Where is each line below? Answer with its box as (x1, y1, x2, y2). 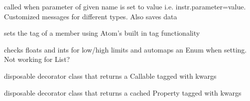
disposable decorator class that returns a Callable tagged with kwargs (4, 70, 217, 81)
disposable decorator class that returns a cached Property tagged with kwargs (4, 87, 242, 98)
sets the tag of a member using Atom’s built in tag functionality (4, 28, 200, 38)
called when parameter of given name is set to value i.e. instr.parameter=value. (4, 1, 246, 11)
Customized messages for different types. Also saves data (4, 11, 177, 21)
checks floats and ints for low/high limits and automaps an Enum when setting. (4, 44, 247, 54)
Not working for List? (4, 54, 70, 64)
